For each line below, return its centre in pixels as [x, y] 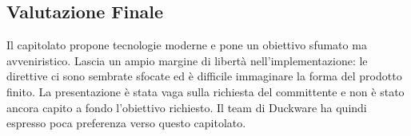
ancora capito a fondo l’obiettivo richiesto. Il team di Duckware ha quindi [187, 107]
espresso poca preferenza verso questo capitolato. [126, 123]
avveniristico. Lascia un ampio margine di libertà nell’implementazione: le [187, 60]
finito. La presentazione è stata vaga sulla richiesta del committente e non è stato [205, 91]
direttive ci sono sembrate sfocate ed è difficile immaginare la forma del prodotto [204, 76]
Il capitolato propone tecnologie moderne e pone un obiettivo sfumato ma [187, 45]
